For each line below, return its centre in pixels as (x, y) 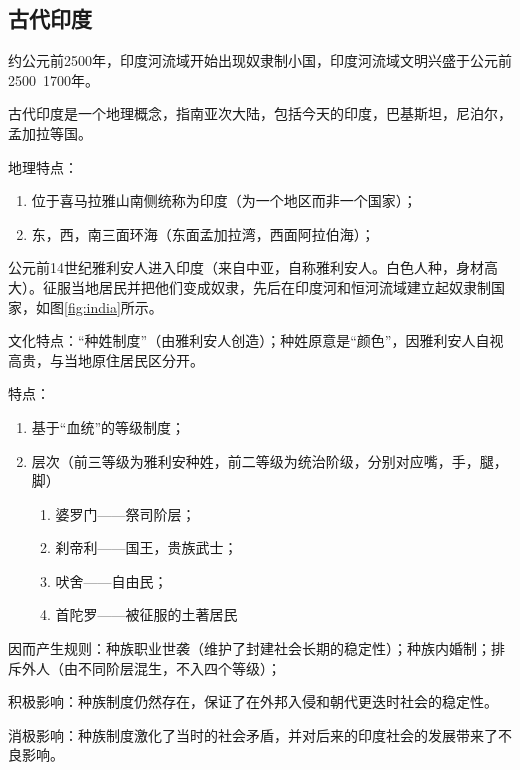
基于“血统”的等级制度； (108, 426)
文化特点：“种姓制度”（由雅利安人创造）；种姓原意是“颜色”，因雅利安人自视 (256, 340)
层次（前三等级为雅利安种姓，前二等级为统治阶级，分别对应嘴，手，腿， (269, 460)
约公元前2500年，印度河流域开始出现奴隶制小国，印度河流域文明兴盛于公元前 (260, 60)
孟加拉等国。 (50, 132)
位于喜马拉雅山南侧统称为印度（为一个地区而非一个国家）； (224, 200)
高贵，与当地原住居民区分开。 (106, 359)
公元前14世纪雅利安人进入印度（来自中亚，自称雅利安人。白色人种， (232, 267)
